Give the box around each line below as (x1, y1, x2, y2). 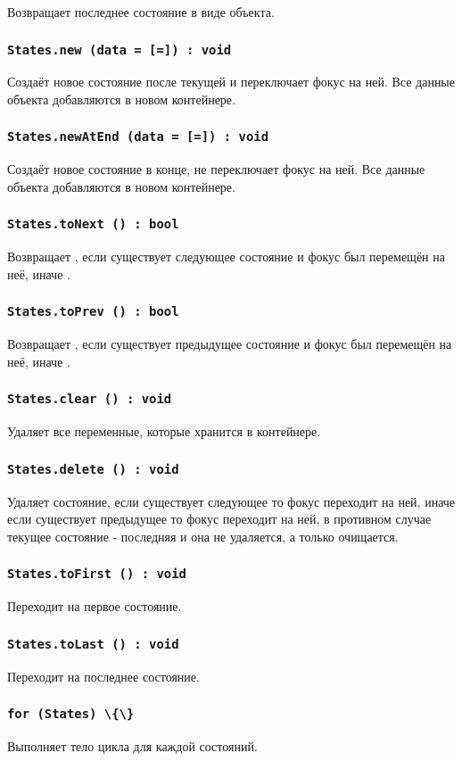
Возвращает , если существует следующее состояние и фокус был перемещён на (7, 247, 445, 266)
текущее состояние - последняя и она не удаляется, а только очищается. (7, 526, 399, 545)
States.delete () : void (7, 461, 179, 476)
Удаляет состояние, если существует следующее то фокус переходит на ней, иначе (7, 492, 456, 510)
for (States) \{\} (7, 707, 135, 722)
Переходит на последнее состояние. (7, 666, 200, 685)
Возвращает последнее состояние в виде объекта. (7, 3, 275, 21)
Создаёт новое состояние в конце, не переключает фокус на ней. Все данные (7, 160, 425, 178)
